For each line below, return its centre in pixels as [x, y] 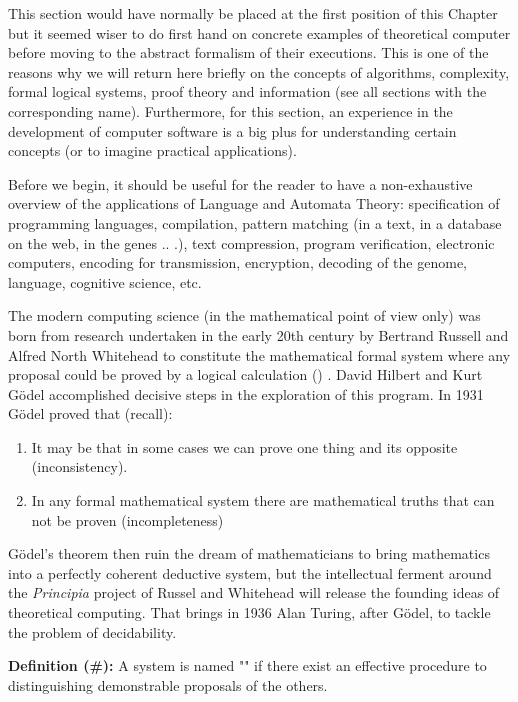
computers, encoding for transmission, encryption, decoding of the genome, [237, 262]
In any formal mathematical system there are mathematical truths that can [263, 500]
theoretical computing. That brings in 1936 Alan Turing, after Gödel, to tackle [249, 612]
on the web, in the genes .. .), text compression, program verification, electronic [251, 242]
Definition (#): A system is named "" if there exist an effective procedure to [247, 665]
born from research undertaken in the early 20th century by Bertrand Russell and [258, 334]
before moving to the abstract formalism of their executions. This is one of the [248, 52]
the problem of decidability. [92, 631]
